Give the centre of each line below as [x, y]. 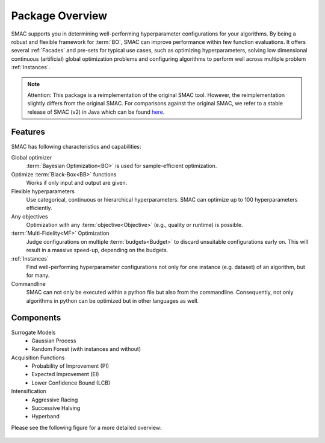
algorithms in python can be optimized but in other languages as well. [112, 300]
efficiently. [39, 208]
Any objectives [29, 216]
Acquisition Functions [38, 358]
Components [36, 318]
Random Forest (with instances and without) [86, 349]
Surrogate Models [33, 332]
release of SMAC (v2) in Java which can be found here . [96, 112]
